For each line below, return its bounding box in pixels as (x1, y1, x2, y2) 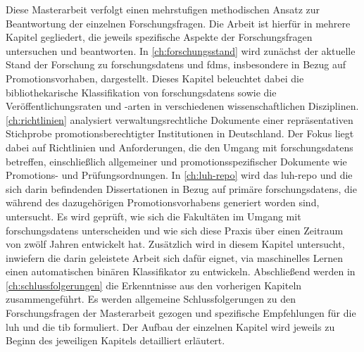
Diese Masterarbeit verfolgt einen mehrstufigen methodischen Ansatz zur (6, 2, 320, 16)
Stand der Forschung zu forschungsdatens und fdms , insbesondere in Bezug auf (6, 57, 346, 72)
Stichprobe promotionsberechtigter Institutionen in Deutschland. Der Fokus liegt (6, 126, 354, 141)
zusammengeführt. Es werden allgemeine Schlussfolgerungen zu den (6, 291, 296, 306)
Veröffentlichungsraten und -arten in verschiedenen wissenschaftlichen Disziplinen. (6, 99, 359, 113)
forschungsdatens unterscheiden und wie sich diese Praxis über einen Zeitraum (6, 222, 344, 237)
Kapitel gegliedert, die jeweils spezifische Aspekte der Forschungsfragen (6, 30, 313, 44)
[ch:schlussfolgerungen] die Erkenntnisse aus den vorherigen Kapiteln (6, 277, 302, 292)
